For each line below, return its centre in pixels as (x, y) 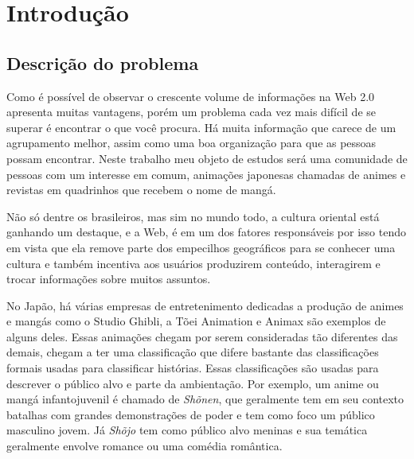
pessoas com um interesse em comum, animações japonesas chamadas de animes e (206, 174)
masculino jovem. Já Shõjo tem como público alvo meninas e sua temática (187, 430)
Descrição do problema (103, 62)
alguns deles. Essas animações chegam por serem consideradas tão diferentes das (202, 336)
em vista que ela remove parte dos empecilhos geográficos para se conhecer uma (201, 247)
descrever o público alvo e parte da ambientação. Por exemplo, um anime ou (193, 383)
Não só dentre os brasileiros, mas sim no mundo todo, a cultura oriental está (193, 216)
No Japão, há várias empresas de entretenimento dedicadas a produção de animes (205, 305)
